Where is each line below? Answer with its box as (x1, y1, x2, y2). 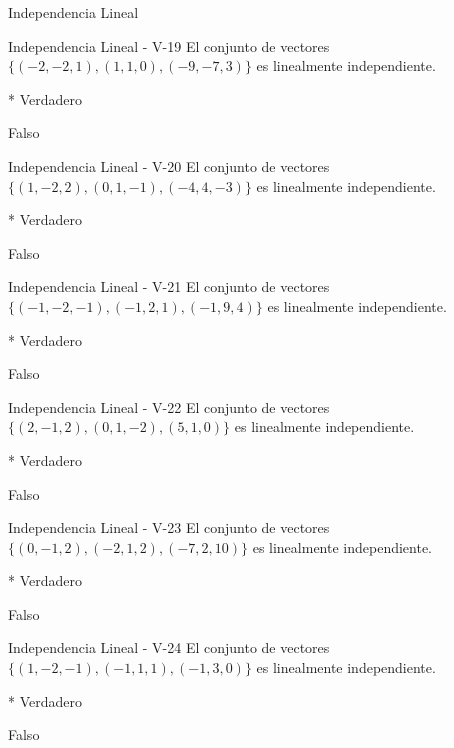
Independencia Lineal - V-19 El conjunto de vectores (8, 35, 330, 56)
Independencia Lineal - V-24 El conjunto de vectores (8, 637, 330, 658)
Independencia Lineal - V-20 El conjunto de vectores (8, 155, 330, 176)
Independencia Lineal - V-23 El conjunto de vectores (8, 517, 330, 538)
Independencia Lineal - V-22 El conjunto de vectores (8, 396, 330, 417)
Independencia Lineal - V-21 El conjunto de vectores (8, 276, 330, 297)
